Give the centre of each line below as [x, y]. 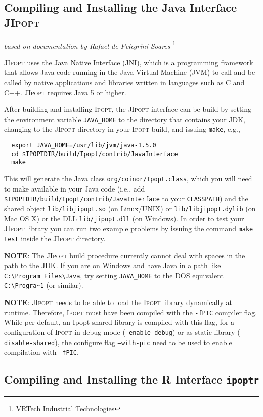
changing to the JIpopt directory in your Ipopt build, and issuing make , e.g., [122, 129]
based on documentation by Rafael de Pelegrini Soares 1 [90, 45]
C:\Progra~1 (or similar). [44, 285]
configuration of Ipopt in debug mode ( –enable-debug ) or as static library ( [122, 332]
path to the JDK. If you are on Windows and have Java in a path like [113, 265]
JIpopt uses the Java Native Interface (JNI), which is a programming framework [129, 62]
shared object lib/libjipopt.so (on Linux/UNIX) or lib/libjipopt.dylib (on [130, 208]
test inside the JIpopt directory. [55, 238]
